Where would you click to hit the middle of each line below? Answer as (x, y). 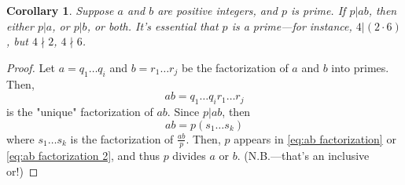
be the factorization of (235, 67)
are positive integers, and (217, 10)
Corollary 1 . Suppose (60, 10)
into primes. (360, 67)
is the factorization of (122, 138)
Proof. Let (31, 67)
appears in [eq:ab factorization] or (315, 138)
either (20, 25)
